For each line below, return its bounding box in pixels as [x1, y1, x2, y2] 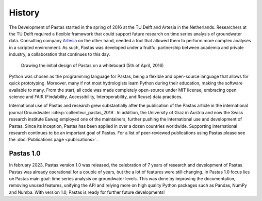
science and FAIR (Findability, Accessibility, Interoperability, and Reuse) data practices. [9, 94, 183, 100]
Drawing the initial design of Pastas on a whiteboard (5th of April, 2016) [21, 62, 164, 68]
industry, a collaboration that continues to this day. [9, 51, 110, 57]
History [9, 7, 40, 18]
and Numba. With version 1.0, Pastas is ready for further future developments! [9, 189, 165, 195]
